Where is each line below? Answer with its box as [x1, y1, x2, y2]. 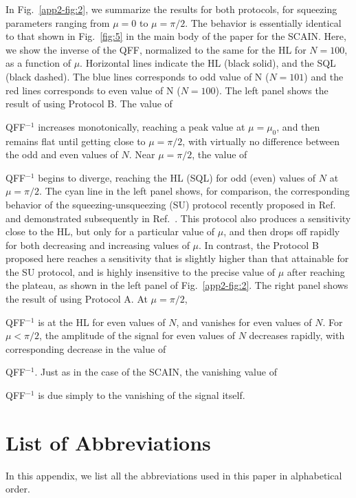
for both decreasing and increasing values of [5, 237, 190, 252]
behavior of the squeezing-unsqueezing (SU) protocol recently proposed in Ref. [5, 197, 336, 211]
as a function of [5, 56, 71, 70]
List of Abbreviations [5, 428, 211, 456]
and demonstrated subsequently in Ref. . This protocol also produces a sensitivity [5, 210, 351, 225]
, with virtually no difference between [182, 133, 340, 148]
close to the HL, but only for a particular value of [5, 224, 215, 239]
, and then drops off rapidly [223, 224, 340, 239]
